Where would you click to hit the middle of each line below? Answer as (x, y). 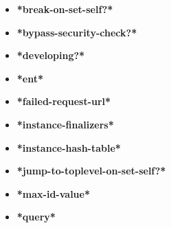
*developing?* (51, 55)
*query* (36, 217)
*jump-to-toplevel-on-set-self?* (91, 171)
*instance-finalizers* (65, 124)
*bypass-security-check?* (77, 32)
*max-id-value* (53, 193)
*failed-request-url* (64, 101)
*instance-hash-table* (69, 147)
